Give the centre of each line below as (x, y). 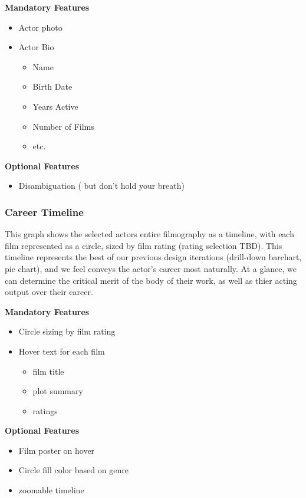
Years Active (55, 106)
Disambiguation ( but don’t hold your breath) (101, 186)
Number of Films (63, 126)
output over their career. (49, 292)
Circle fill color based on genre (73, 470)
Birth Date (52, 86)
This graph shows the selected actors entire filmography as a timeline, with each (149, 234)
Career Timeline (44, 212)
